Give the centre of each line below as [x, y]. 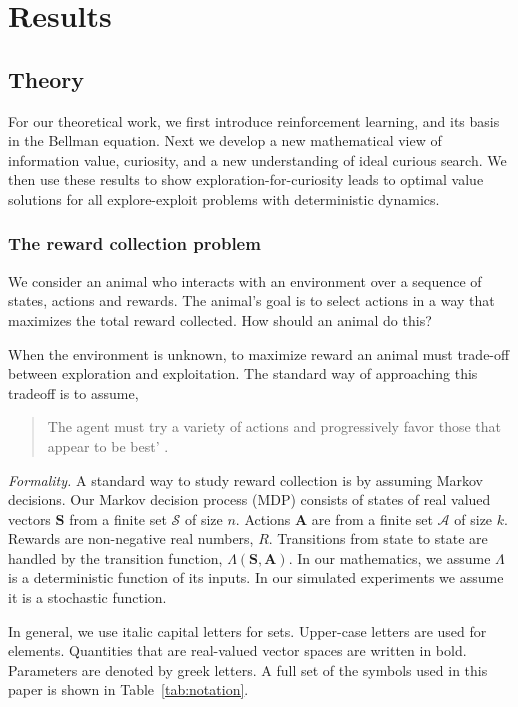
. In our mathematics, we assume [389, 557]
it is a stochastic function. [87, 597]
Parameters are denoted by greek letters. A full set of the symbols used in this [248, 669]
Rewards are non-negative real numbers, [131, 538]
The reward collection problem [134, 243]
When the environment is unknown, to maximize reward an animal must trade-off [259, 353]
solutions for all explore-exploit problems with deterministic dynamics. [224, 198]
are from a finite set [372, 518]
